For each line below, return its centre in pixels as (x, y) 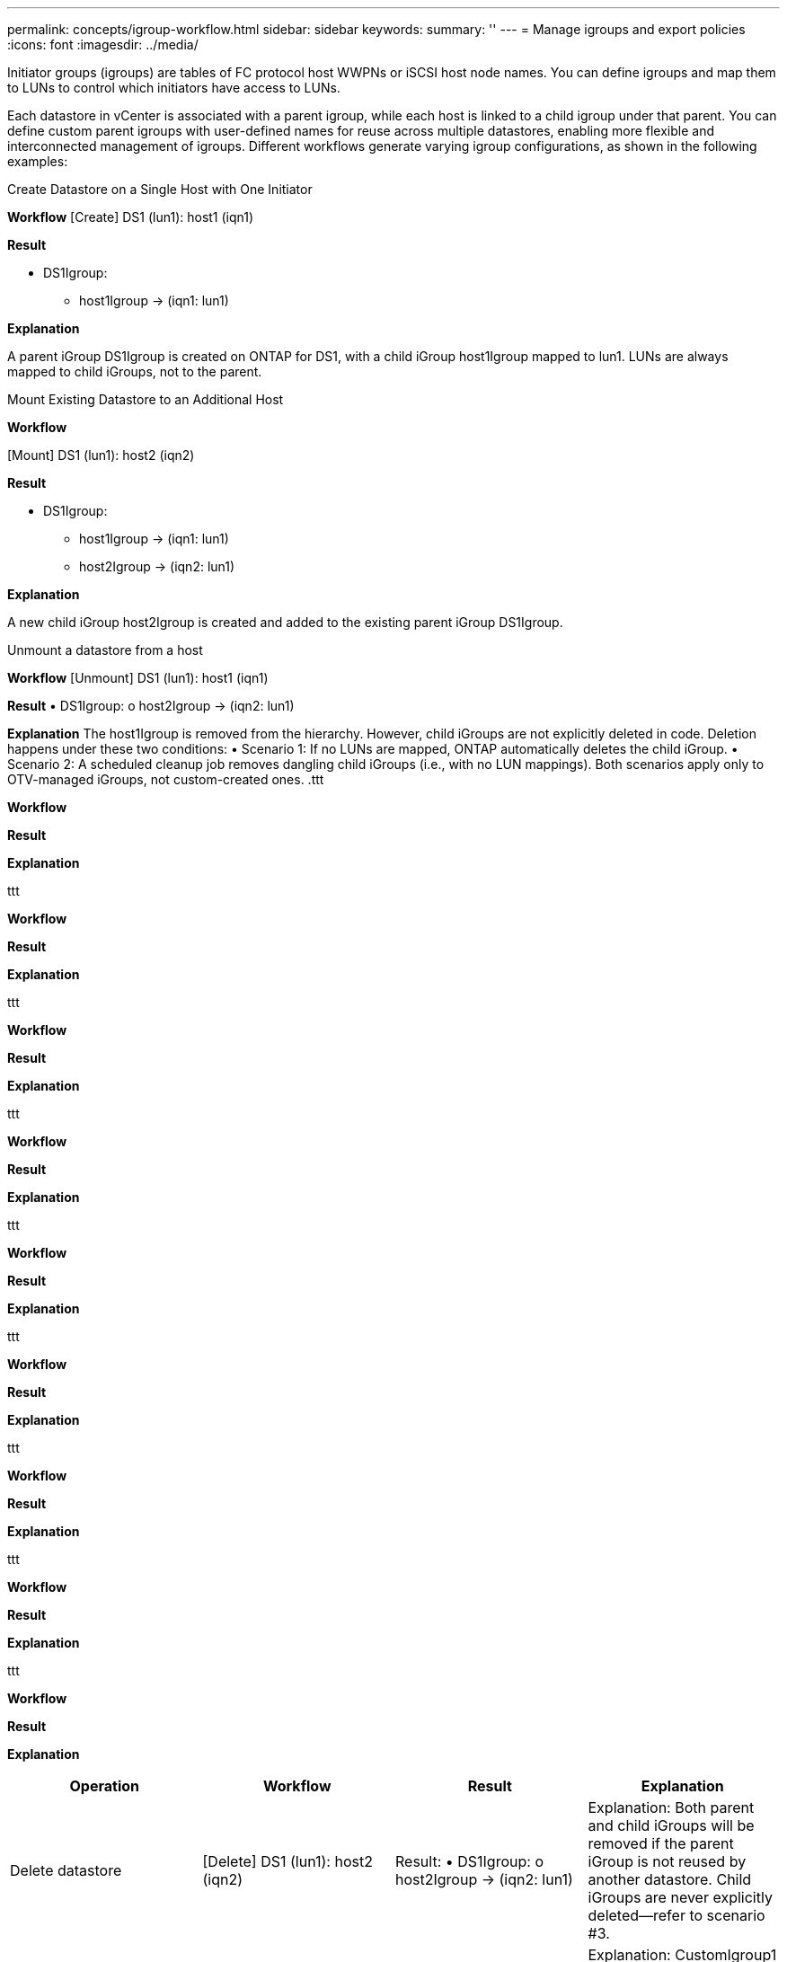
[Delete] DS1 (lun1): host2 (287, 1861)
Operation (104, 1786)
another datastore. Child (670, 1879)
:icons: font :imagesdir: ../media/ (103, 44)
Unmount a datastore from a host (105, 650)
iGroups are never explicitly (680, 1897)
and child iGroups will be (671, 1825)
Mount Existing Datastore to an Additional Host (146, 399)
